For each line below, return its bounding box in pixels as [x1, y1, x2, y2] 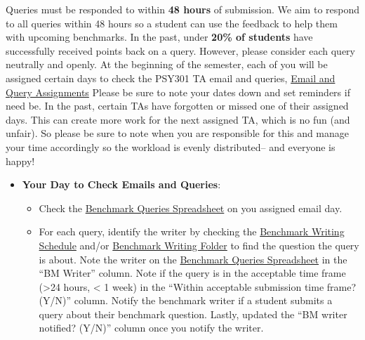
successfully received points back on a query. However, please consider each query [6, 43, 355, 58]
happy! [6, 153, 35, 168]
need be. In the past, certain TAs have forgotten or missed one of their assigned [6, 98, 349, 113]
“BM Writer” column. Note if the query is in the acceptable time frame [39, 266, 346, 280]
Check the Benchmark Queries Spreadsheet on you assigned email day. [39, 200, 343, 215]
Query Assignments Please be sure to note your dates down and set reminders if [6, 84, 350, 99]
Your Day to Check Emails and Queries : [22, 177, 221, 192]
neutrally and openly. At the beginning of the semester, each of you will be [6, 57, 328, 72]
